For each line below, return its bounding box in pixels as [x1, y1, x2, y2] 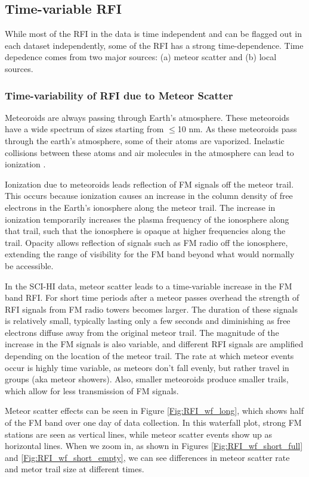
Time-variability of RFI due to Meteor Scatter [5, 88, 233, 102]
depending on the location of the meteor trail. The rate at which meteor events [5, 350, 294, 362]
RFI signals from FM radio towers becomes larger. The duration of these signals [5, 303, 298, 315]
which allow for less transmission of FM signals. [5, 384, 179, 397]
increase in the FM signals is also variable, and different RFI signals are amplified [5, 338, 304, 350]
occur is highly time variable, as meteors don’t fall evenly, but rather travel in [5, 361, 289, 373]
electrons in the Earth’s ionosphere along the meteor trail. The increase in [5, 201, 276, 213]
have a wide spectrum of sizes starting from [5, 123, 164, 135]
